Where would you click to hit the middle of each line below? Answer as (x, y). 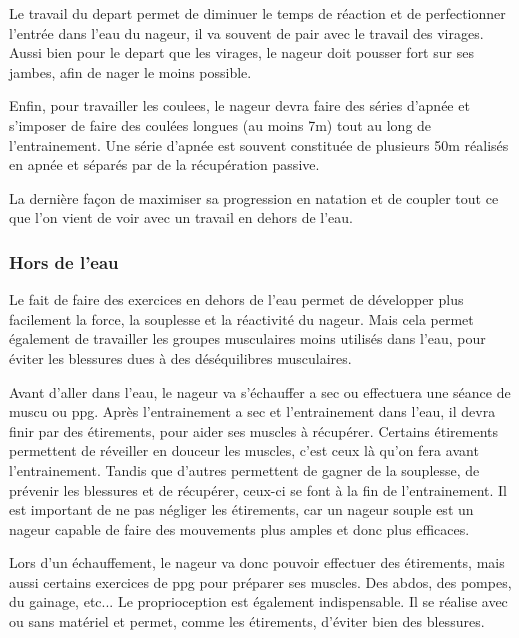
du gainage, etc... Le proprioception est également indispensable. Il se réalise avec (258, 601)
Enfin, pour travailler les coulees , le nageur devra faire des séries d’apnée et (239, 105)
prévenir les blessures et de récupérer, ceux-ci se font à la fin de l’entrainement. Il (258, 489)
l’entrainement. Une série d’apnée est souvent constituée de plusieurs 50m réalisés (259, 144)
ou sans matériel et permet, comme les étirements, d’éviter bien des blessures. (247, 621)
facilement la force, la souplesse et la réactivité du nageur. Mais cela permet (241, 318)
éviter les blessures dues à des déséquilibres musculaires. (180, 357)
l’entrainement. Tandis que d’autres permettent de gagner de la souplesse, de (244, 469)
